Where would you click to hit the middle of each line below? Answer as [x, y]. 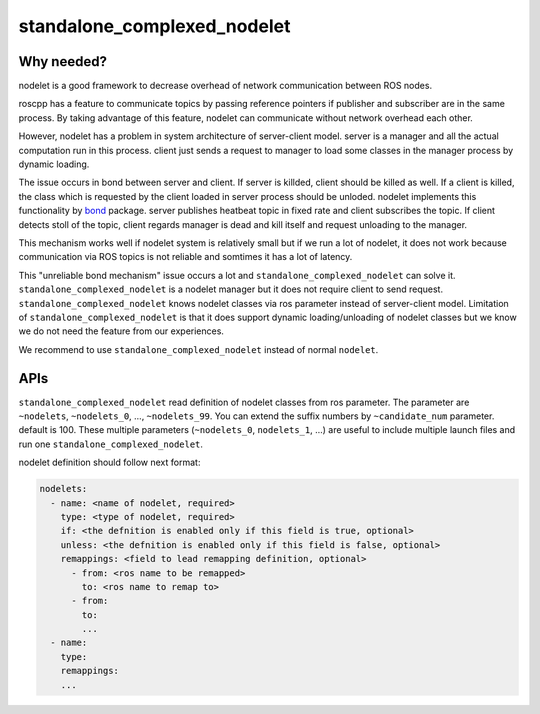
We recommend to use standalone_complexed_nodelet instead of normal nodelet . [198, 349]
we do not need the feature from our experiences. [121, 331]
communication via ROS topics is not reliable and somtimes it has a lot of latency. [185, 257]
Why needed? [62, 61]
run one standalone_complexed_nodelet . [111, 444]
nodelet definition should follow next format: [109, 462]
